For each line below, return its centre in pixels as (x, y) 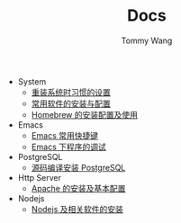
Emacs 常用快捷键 (65, 135)
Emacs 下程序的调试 (68, 147)
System (32, 81)
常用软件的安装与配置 (71, 103)
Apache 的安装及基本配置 (78, 188)
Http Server (39, 177)
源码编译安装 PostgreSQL (78, 167)
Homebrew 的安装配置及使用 (84, 114)
